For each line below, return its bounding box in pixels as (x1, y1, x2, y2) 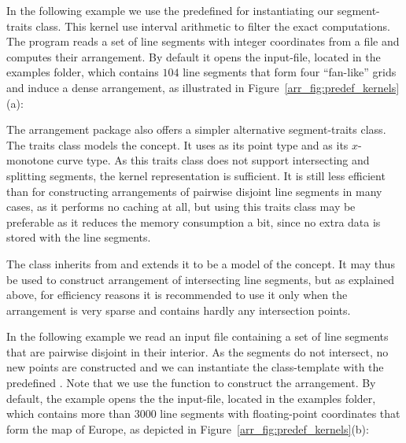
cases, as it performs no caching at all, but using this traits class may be (6, 198, 356, 215)
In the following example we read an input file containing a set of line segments (6, 328, 389, 345)
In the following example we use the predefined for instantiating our (6, 2, 334, 18)
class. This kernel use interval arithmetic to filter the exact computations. (35, 17, 390, 34)
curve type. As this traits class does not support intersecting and (57, 152, 370, 168)
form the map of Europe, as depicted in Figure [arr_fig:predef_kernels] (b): (6, 420, 369, 437)
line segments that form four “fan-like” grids (183, 64, 397, 80)
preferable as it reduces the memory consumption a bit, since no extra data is (6, 213, 381, 230)
